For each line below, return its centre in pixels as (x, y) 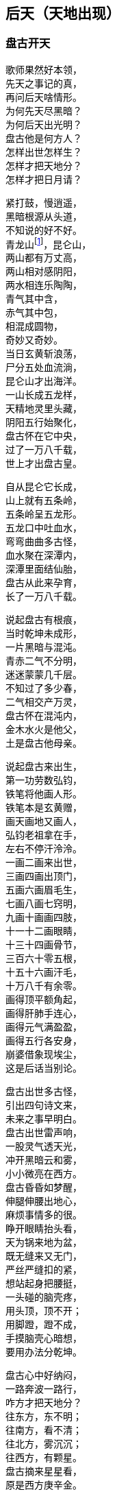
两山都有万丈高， (44, 258)
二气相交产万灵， (44, 702)
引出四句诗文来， (44, 1105)
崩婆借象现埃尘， (44, 1055)
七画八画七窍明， (44, 904)
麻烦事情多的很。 (44, 1215)
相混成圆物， (34, 326)
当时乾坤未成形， (44, 634)
